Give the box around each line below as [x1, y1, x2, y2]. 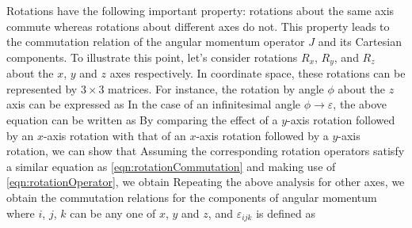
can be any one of [70, 204, 156, 221]
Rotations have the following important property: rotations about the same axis [6, 2, 395, 18]
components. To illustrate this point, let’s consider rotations [6, 48, 298, 65]
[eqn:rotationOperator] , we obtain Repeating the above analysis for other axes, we [6, 173, 405, 190]
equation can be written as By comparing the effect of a [6, 112, 278, 128]
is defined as [256, 204, 315, 221]
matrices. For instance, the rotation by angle [108, 80, 324, 97]
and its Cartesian [318, 33, 402, 50]
